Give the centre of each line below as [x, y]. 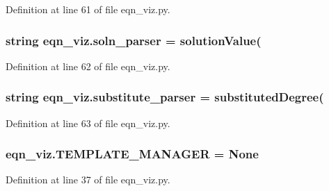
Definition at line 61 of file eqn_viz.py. [88, 9]
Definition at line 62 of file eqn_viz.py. [88, 66]
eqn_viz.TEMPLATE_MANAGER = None [132, 154]
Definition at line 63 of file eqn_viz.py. [88, 123]
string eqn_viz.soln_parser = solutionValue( [134, 40]
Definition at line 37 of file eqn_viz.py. [88, 180]
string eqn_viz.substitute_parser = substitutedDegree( [165, 97]
